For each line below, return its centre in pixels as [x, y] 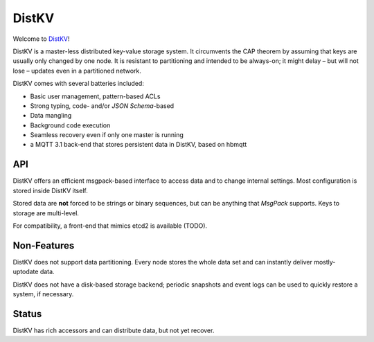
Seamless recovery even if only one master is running [107, 135]
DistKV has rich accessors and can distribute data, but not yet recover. [114, 330]
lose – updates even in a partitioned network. [77, 71]
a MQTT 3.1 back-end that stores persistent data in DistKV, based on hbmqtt [139, 145]
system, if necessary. [43, 294]
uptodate [26, 272]
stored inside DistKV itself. [50, 190]
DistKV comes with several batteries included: [79, 84]
